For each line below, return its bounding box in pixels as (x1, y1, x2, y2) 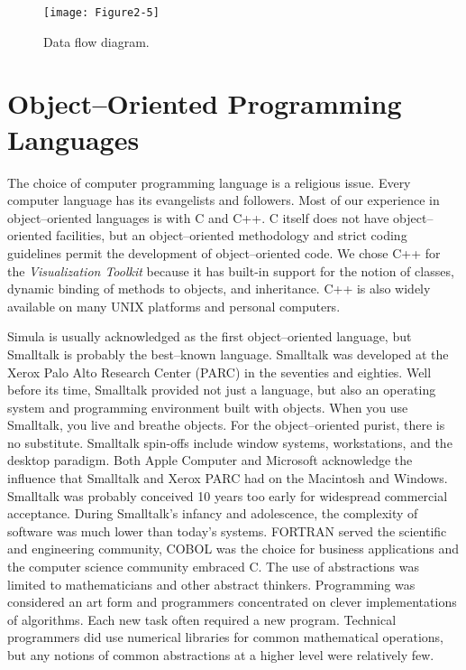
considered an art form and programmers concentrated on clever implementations (7, 592, 457, 611)
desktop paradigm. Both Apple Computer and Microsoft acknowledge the (7, 451, 413, 470)
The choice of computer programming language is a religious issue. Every (7, 172, 411, 191)
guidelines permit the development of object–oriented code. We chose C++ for (7, 243, 441, 262)
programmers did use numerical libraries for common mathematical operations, (7, 628, 444, 647)
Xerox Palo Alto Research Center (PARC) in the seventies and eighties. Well (7, 362, 432, 381)
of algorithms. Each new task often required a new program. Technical (7, 610, 397, 628)
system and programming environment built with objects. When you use (7, 397, 408, 416)
